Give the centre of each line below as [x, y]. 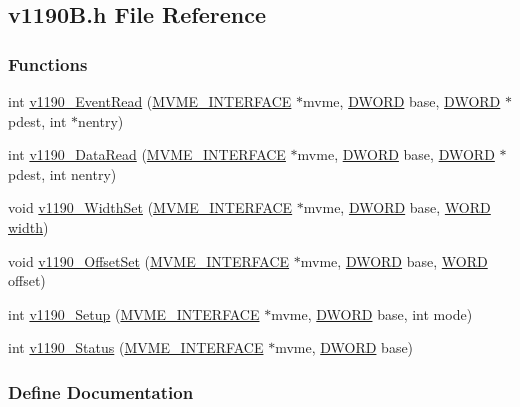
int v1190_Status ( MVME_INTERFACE [136, 347]
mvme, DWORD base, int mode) [372, 313]
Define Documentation [101, 391]
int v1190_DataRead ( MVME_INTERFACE [147, 154]
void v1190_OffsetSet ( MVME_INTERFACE [149, 260]
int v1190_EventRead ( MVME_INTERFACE [150, 101]
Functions [48, 63]
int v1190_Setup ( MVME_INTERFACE [134, 313]
